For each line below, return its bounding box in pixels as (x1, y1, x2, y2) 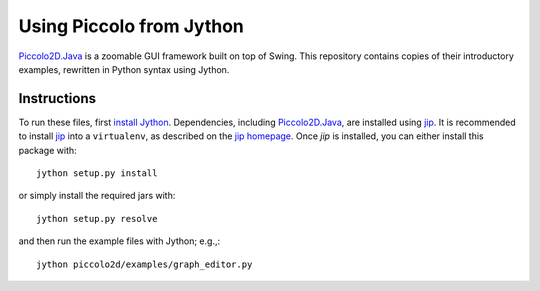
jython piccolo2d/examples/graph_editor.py (36, 258, 253, 270)
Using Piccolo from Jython (18, 15, 245, 37)
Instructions (18, 90, 97, 107)
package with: (18, 144, 77, 156)
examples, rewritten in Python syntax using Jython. (18, 63, 230, 75)
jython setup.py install (36, 168, 158, 179)
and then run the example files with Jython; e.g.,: (18, 235, 220, 247)
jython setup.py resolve (36, 213, 158, 224)
